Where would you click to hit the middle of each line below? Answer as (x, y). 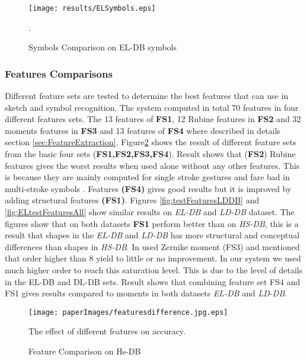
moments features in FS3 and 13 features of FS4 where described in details (143, 130)
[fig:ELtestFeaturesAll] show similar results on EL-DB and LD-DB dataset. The (150, 212)
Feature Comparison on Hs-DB (85, 351)
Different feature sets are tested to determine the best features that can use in (147, 96)
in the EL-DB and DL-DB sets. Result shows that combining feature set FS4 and (153, 281)
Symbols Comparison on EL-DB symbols (103, 47)
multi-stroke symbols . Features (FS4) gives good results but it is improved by (148, 188)
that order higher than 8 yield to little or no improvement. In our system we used (153, 258)
